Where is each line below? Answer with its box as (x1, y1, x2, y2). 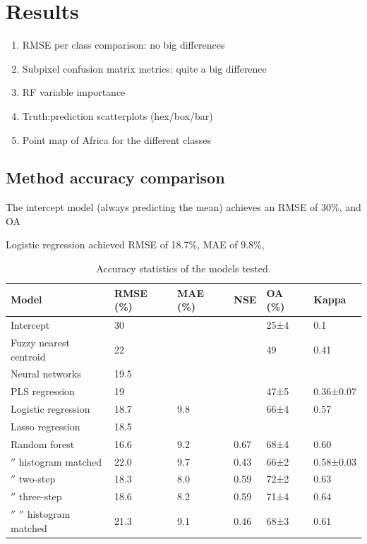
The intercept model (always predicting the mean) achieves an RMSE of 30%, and (6, 200, 361, 214)
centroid (11, 349, 46, 363)
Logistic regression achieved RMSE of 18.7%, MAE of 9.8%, (6, 237, 265, 252)
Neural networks (11, 366, 81, 381)
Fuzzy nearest (11, 334, 70, 349)
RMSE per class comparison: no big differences (22, 37, 225, 52)
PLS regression (11, 384, 75, 399)
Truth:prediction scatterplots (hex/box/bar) (22, 108, 213, 123)
